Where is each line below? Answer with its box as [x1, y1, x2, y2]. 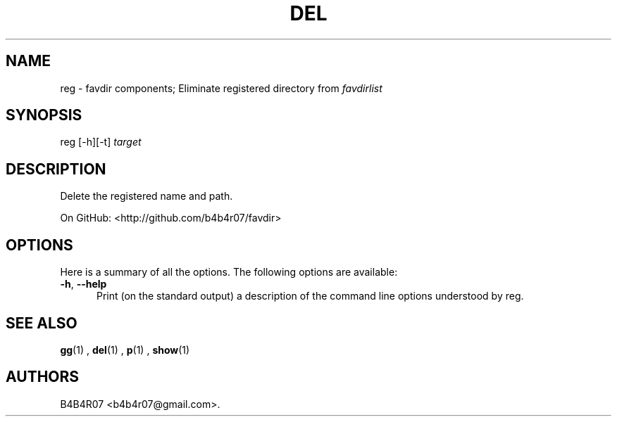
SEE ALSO [6, 314, 77, 332]
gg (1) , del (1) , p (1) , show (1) [60, 343, 190, 356]
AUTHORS [6, 368, 80, 386]
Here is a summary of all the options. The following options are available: [60, 266, 398, 279]
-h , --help [60, 278, 107, 290]
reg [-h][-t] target [60, 136, 142, 148]
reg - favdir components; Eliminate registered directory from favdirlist [60, 82, 382, 94]
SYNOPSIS [6, 106, 82, 124]
